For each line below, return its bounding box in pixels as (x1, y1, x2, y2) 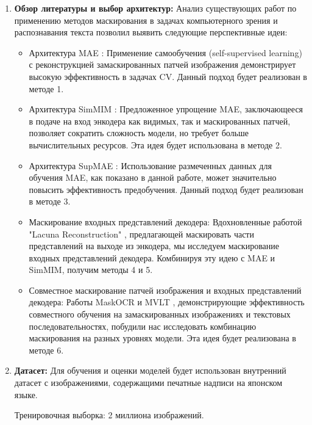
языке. (14, 388, 38, 401)
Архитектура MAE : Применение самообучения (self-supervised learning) (29, 46, 302, 59)
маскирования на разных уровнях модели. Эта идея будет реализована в (29, 332, 296, 344)
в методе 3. (29, 195, 71, 208)
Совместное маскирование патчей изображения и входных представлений (29, 283, 302, 296)
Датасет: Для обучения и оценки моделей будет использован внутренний (14, 364, 286, 377)
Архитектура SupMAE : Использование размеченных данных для (29, 159, 272, 172)
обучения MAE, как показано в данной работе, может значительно (29, 171, 277, 184)
